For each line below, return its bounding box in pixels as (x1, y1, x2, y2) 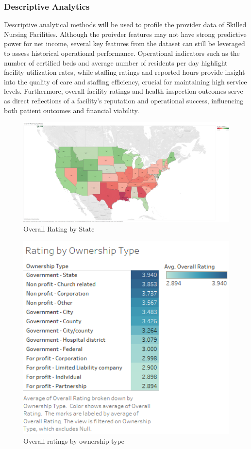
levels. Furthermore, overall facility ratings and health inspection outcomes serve (4, 86, 243, 96)
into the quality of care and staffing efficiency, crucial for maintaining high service (4, 76, 247, 86)
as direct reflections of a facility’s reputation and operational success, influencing (4, 95, 244, 105)
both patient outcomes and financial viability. (4, 105, 139, 115)
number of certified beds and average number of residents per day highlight (4, 57, 228, 67)
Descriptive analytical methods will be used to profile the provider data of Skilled (4, 19, 247, 30)
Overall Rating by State (23, 224, 95, 234)
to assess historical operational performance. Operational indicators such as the (4, 48, 240, 58)
